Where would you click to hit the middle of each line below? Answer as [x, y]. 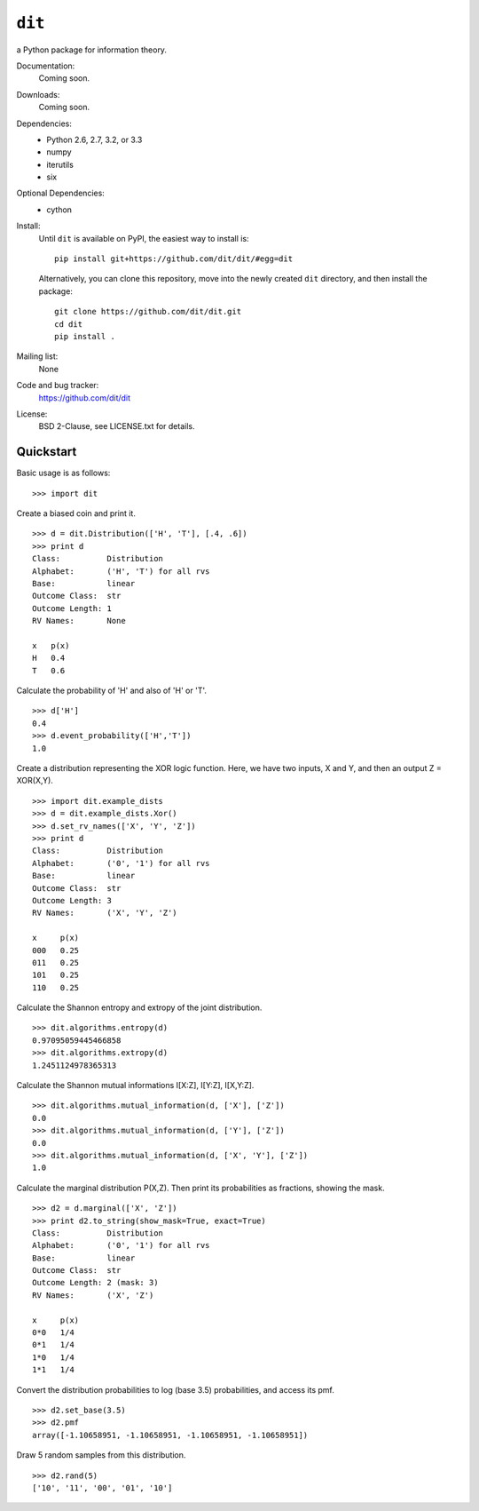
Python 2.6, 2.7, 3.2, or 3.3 [94, 139]
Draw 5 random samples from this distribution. [101, 1455]
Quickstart [47, 452]
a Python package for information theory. [92, 50]
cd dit [69, 324]
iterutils [60, 164]
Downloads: [38, 94]
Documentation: [46, 66]
